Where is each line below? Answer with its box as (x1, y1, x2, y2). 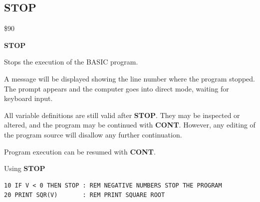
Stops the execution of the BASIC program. (4, 56, 138, 67)
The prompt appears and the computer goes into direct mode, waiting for (4, 83, 229, 93)
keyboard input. (4, 93, 53, 103)
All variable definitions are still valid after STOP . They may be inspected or (4, 109, 240, 120)
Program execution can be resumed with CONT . (4, 146, 156, 156)
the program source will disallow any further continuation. (4, 129, 182, 139)
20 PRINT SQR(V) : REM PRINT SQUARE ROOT (4, 191, 165, 199)
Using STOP (4, 163, 45, 173)
